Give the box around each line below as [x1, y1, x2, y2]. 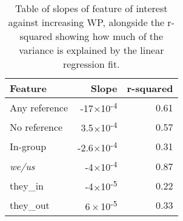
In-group [10, 139, 47, 154]
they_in [10, 178, 44, 193]
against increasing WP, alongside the [8, 15, 165, 29]
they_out [10, 198, 50, 213]
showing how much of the [55, 29, 164, 43]
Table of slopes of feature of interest [15, 1, 168, 15]
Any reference [10, 100, 68, 114]
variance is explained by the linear [19, 43, 164, 57]
